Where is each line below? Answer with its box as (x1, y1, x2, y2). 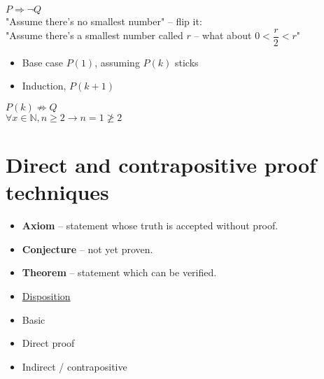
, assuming (94, 55, 140, 69)
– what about (194, 28, 252, 43)
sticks (174, 55, 199, 69)
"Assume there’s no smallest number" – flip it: (6, 14, 202, 28)
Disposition (22, 288, 71, 303)
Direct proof (22, 336, 75, 350)
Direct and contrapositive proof (6, 150, 316, 179)
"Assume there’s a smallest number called (6, 28, 183, 43)
